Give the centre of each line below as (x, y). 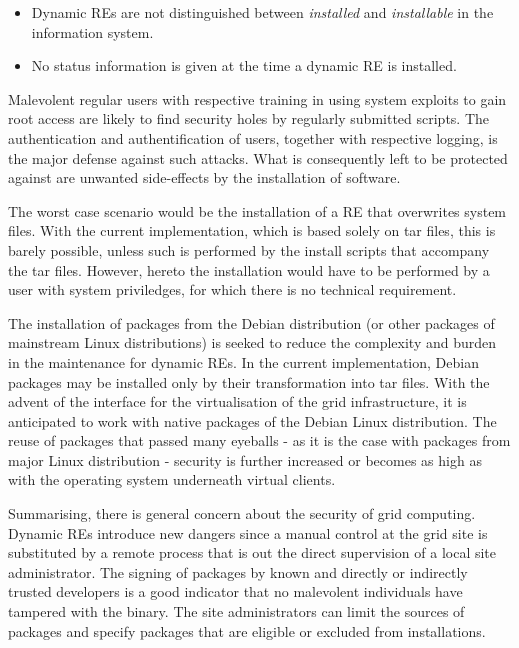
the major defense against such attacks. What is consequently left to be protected (258, 157)
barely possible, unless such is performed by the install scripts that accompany (249, 249)
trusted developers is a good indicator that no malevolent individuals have (235, 591)
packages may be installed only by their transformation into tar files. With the (249, 381)
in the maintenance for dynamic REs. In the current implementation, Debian (243, 361)
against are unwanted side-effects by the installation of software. (204, 177)
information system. (92, 31)
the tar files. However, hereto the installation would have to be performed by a (249, 269)
